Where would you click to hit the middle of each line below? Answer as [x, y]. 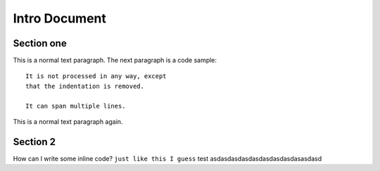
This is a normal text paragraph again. [68, 122]
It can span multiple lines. [76, 106]
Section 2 [34, 142]
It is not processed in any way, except [96, 76]
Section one [40, 43]
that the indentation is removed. [85, 86]
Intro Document [60, 18]
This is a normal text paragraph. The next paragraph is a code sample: [115, 61]
